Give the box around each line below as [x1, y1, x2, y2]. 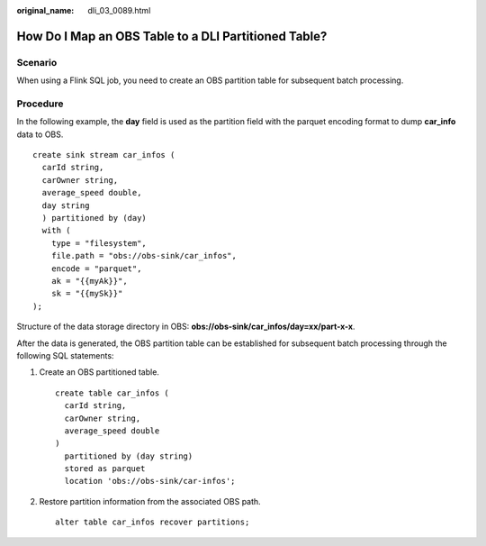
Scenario [16, 56, 58, 68]
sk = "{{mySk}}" [50, 288, 123, 299]
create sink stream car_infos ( [32, 150, 175, 160]
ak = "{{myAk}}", [50, 276, 128, 286]
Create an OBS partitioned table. [39, 367, 159, 378]
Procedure [16, 97, 64, 110]
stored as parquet [64, 464, 146, 474]
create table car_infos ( [55, 387, 170, 398]
